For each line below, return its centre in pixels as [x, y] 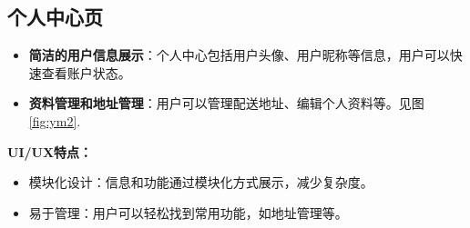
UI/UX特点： [50, 151]
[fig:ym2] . [55, 120]
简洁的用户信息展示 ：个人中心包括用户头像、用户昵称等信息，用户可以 [239, 55]
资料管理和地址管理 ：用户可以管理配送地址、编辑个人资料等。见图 [226, 103]
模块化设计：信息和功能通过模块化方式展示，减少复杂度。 [201, 182]
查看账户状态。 [86, 72]
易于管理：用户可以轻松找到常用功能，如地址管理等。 [188, 212]
